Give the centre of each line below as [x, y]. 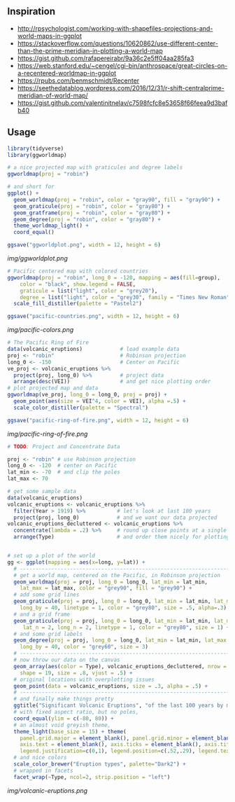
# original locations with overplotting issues [84, 679]
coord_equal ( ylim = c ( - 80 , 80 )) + [64, 718]
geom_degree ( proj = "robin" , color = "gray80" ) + [87, 219]
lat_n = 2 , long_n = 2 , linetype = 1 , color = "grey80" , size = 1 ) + [126, 627]
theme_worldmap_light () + [51, 226]
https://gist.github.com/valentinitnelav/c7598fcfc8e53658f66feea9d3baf [122, 103]
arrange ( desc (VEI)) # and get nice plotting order [112, 382]
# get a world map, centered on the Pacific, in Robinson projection [117, 575]
